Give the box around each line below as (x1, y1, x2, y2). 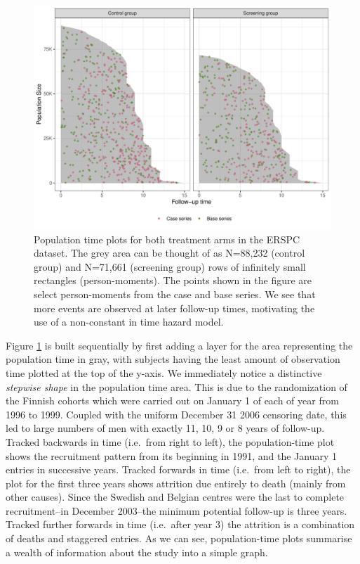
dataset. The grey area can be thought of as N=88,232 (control (34, 245, 305, 260)
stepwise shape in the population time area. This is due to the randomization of (6, 379, 347, 394)
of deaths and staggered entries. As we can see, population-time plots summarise (6, 531, 352, 546)
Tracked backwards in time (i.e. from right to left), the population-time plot (6, 434, 335, 449)
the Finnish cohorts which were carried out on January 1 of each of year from (6, 393, 339, 408)
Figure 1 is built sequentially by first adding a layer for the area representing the (6, 338, 353, 352)
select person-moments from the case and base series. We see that (34, 286, 316, 301)
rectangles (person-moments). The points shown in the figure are (34, 273, 312, 288)
